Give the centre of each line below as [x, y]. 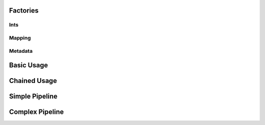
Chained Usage [33, 81]
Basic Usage [28, 65]
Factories [24, 10]
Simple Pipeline [33, 96]
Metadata [21, 51]
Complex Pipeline [36, 112]
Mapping [20, 38]
